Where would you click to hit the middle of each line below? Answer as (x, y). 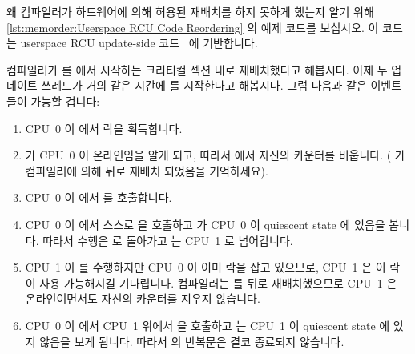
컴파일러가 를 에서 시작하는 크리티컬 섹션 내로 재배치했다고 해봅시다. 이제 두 (197, 69)
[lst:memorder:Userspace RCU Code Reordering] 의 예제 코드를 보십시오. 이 (193, 27)
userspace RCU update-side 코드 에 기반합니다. (139, 43)
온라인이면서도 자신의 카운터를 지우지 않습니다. (143, 298)
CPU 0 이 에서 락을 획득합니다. (104, 128)
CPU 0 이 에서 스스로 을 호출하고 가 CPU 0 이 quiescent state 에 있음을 (205, 224)
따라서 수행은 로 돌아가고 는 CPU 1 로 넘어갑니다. (168, 240)
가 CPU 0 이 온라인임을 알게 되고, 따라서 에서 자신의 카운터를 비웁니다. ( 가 (215, 155)
